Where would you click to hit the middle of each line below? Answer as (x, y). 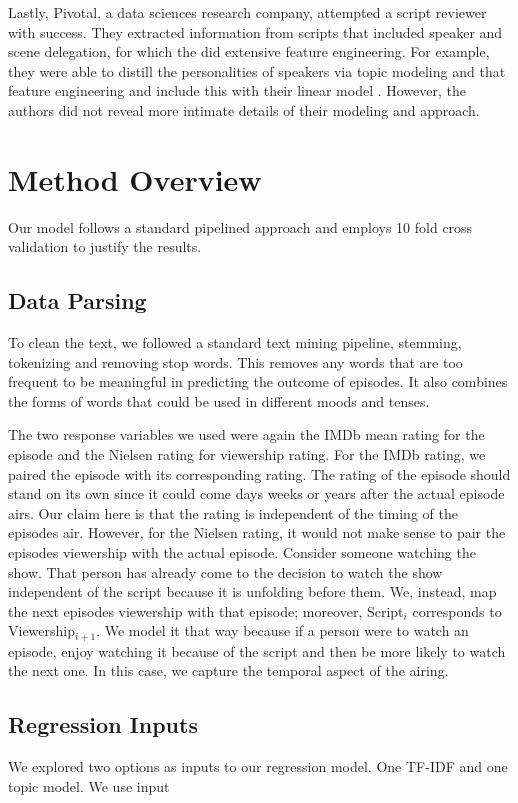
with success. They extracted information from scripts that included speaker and (255, 31)
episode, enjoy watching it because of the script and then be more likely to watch (257, 650)
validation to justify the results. (105, 246)
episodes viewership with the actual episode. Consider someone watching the (242, 552)
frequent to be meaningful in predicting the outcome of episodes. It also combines (258, 381)
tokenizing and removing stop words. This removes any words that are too (235, 361)
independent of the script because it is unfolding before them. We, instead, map (252, 591)
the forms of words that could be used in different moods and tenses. (219, 400)
